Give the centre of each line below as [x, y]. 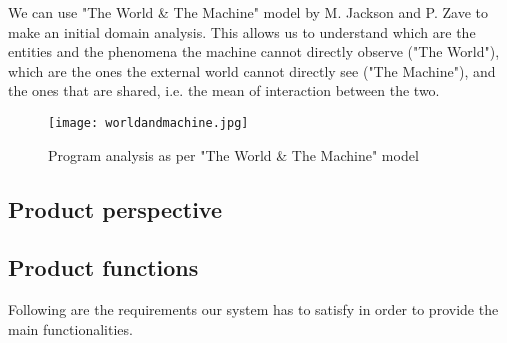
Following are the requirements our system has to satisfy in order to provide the [253, 309]
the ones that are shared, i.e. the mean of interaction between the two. [224, 90]
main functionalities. [70, 328]
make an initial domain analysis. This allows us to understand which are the [242, 31]
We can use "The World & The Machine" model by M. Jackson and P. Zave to [248, 12]
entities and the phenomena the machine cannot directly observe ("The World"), [254, 51]
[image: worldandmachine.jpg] [148, 122]
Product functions [103, 267]
